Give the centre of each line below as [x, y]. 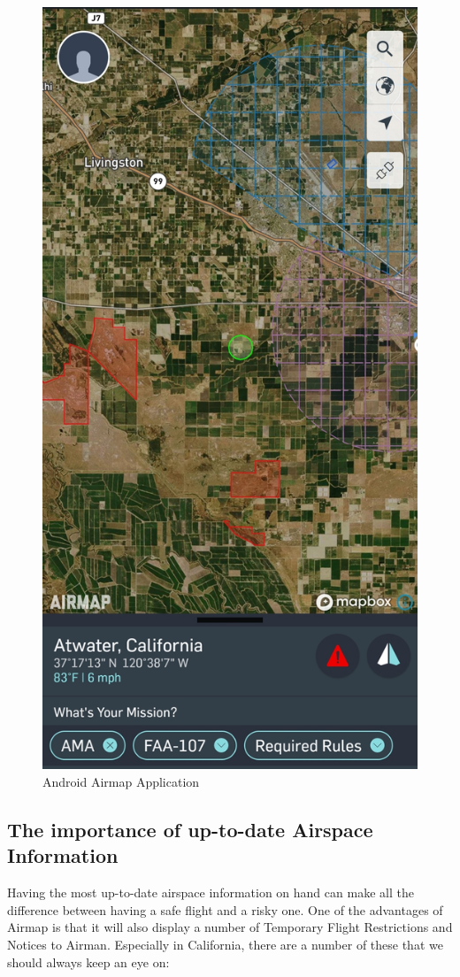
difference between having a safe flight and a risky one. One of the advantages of [225, 909]
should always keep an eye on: [88, 962]
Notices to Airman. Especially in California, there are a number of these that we [225, 945]
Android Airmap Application [121, 782]
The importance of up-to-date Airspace [190, 830]
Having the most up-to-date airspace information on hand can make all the [211, 892]
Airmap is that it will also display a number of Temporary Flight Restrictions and [230, 927]
